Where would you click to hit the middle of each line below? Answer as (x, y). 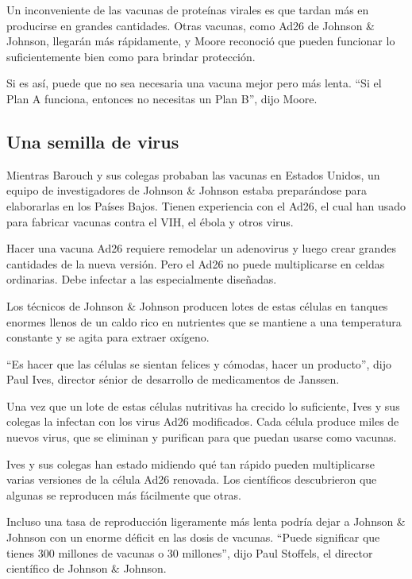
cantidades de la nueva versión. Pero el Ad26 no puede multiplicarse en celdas (196, 263)
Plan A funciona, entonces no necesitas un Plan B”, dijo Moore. (162, 98)
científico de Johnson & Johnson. (87, 568)
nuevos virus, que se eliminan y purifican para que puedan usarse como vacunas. (202, 437)
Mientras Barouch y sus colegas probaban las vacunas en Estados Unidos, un (193, 174)
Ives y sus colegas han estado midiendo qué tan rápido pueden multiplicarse (191, 463)
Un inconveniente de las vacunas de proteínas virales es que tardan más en (188, 10)
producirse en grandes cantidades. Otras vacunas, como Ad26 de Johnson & (191, 25)
